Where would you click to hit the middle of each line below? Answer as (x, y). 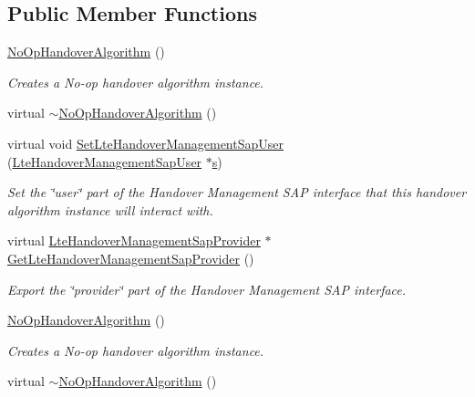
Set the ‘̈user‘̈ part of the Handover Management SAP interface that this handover (237, 192)
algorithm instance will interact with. (110, 209)
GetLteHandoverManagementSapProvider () (131, 258)
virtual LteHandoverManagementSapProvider (134, 240)
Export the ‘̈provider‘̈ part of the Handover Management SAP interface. (207, 289)
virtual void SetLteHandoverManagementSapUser (145, 143)
